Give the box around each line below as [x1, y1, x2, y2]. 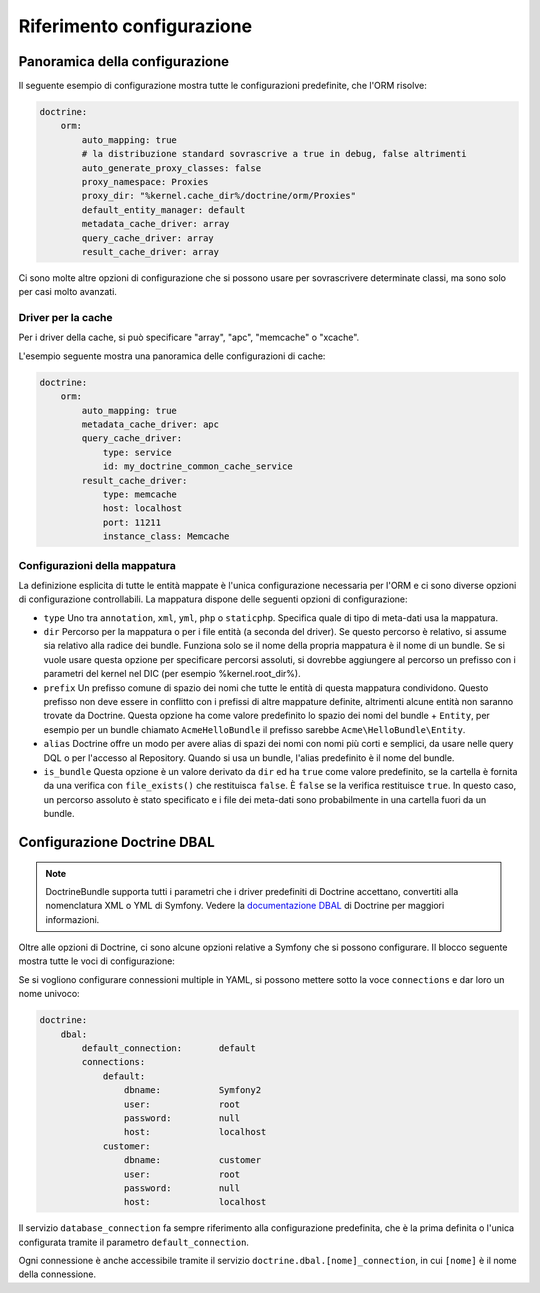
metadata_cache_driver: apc [81, 419, 220, 430]
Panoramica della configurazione [18, 53, 230, 70]
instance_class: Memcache [102, 531, 230, 542]
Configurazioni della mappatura [18, 558, 177, 572]
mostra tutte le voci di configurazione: [18, 955, 175, 967]
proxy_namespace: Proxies [81, 176, 209, 187]
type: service [102, 446, 172, 458]
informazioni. [45, 913, 100, 925]
